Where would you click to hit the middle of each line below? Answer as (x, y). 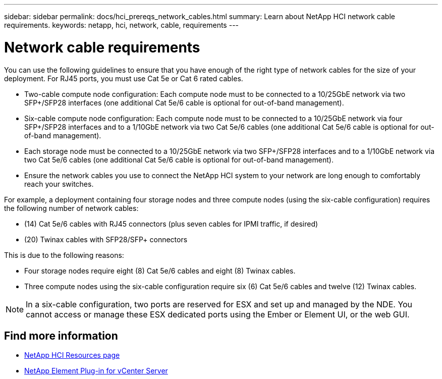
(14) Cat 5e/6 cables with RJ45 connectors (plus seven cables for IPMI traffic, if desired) (171, 224)
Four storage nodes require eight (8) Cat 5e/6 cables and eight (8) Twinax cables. (160, 270)
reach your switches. (59, 184)
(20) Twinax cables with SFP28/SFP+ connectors (106, 239)
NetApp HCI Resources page (72, 355)
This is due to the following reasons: (64, 255)
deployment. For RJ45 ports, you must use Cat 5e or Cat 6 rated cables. (124, 78)
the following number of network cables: (71, 208)
